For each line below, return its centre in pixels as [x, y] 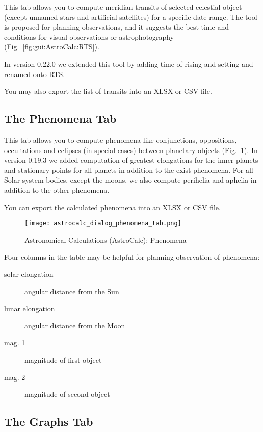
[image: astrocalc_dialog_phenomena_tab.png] [103, 224]
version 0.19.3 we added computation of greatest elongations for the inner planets [131, 160]
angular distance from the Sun [72, 291]
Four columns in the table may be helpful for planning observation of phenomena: [132, 257]
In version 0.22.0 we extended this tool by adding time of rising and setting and [129, 63]
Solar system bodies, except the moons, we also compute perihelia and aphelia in [130, 180]
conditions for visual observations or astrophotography [89, 36]
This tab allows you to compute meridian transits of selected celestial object [123, 7]
